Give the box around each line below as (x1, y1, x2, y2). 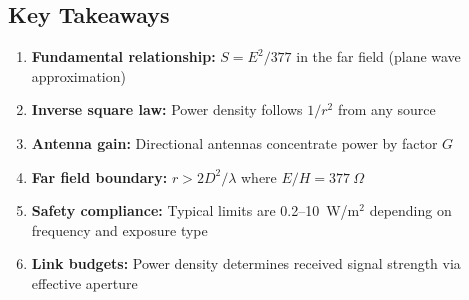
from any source (337, 99, 436, 120)
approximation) (31, 65, 126, 86)
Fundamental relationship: (31, 46, 216, 67)
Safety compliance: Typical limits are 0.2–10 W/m (31, 200, 360, 221)
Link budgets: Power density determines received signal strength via (31, 253, 461, 274)
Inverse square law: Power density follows (31, 99, 303, 120)
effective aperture (31, 272, 138, 293)
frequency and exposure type (31, 219, 208, 240)
